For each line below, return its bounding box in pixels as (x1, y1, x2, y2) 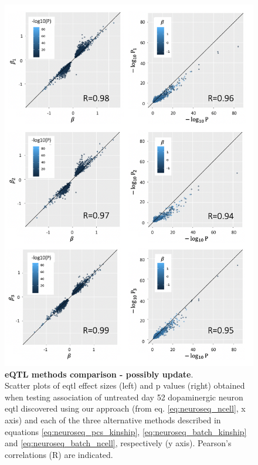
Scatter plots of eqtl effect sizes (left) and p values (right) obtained (5, 379, 245, 392)
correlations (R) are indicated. (5, 448, 113, 460)
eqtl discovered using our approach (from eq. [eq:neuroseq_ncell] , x (5, 402, 246, 415)
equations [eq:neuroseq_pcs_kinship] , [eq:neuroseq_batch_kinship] (5, 425, 247, 437)
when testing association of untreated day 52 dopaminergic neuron (5, 390, 243, 403)
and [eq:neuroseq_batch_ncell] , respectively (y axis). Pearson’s (5, 437, 232, 449)
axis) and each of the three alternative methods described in (5, 413, 221, 426)
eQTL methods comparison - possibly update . (5, 368, 193, 380)
